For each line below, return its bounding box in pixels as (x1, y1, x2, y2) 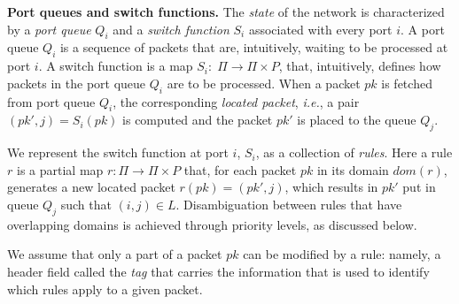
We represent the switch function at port (7, 143, 229, 162)
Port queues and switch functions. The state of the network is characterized (7, 3, 445, 20)
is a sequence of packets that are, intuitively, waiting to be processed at (59, 38, 448, 57)
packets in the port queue (7, 73, 146, 92)
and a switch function (113, 19, 229, 38)
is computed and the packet (122, 110, 273, 129)
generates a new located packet (7, 178, 175, 196)
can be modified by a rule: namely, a (243, 245, 441, 263)
